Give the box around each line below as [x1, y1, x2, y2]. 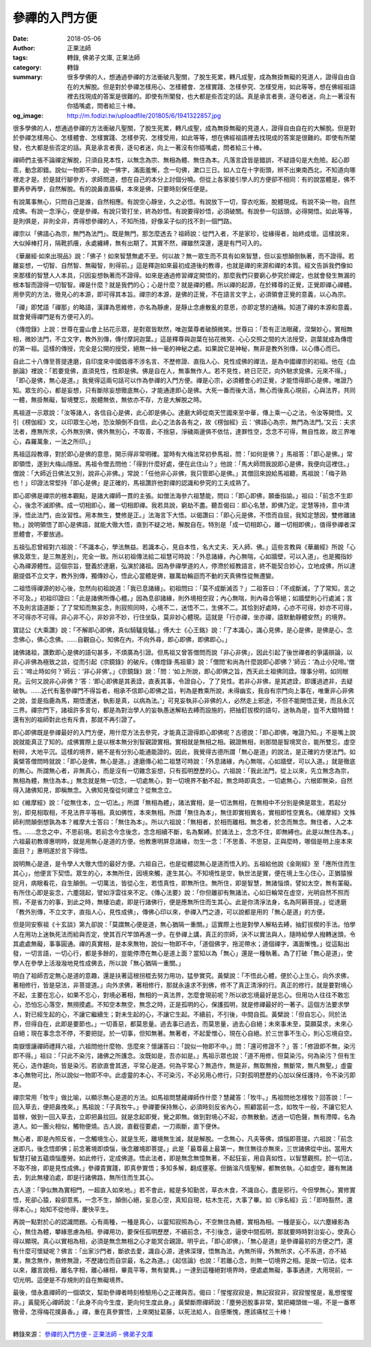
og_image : [12, 111, 44, 120]
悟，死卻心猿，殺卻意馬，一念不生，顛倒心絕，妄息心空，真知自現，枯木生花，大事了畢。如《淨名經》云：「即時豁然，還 [12, 1195, 353, 1204]
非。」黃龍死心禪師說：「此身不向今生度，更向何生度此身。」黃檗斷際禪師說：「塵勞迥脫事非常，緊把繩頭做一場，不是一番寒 [12, 1298, 356, 1306]
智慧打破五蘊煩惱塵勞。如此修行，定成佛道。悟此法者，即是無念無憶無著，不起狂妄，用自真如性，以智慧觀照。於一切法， [12, 1154, 356, 1162]
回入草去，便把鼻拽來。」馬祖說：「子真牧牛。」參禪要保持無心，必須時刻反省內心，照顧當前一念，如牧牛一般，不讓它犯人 [12, 1103, 353, 1111]
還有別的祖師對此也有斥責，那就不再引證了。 [12, 716, 139, 724]
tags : [12, 54, 28, 62]
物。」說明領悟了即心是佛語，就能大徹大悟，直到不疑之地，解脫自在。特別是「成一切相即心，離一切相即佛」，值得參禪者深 [12, 520, 356, 528]
